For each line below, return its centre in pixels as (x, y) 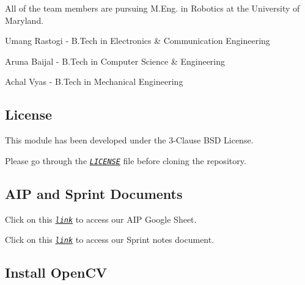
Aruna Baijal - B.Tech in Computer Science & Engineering (115, 61)
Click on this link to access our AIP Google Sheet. (101, 219)
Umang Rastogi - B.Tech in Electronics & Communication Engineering (138, 41)
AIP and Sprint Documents (94, 193)
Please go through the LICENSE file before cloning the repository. (126, 160)
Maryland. (24, 20)
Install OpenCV (56, 272)
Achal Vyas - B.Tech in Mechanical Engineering (94, 81)
